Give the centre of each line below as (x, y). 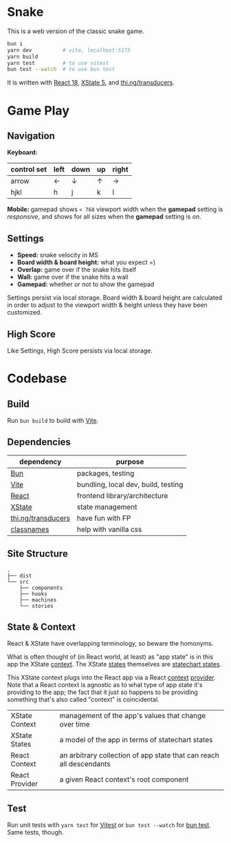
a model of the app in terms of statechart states (136, 740)
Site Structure (38, 554)
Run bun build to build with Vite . (53, 420)
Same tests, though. (35, 833)
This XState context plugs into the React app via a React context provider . (111, 677)
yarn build (23, 57)
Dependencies (39, 442)
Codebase (37, 378)
